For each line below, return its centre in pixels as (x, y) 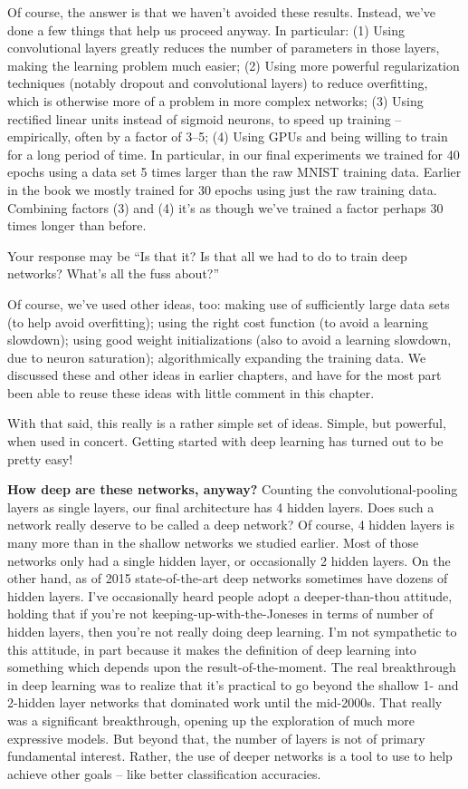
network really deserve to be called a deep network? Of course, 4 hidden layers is (231, 525)
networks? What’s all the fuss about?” (114, 273)
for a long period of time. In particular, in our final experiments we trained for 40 (234, 154)
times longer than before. (77, 225)
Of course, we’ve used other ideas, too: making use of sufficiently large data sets (229, 303)
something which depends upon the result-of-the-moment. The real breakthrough (232, 667)
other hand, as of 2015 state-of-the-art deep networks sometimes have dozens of (228, 578)
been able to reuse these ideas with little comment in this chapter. (191, 392)
